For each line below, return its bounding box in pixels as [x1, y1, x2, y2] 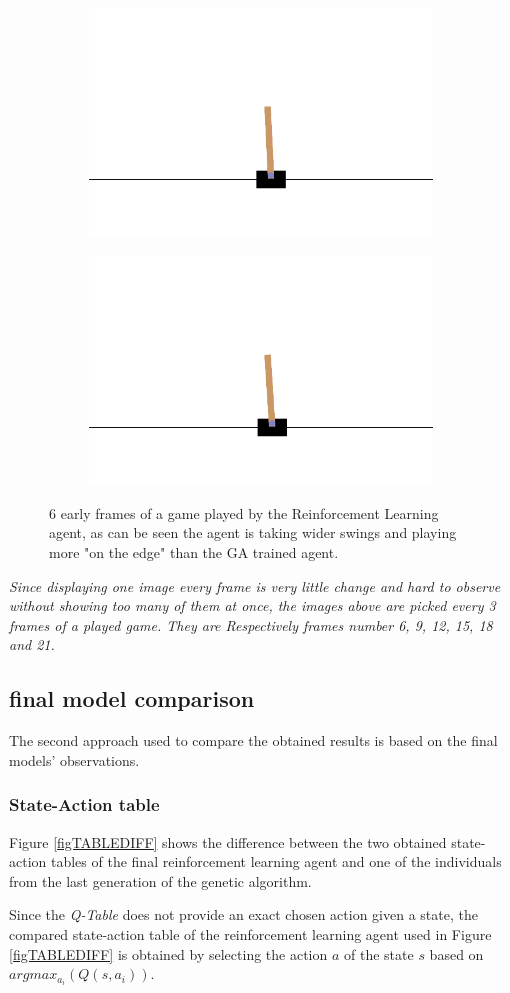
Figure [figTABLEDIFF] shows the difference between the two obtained [9, 831, 447, 852]
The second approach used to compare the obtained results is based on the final [9, 730, 498, 751]
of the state [344, 943, 414, 964]
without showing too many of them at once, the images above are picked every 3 [9, 595, 496, 616]
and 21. [9, 634, 55, 655]
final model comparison [9, 683, 255, 714]
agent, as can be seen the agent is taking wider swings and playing [49, 522, 457, 543]
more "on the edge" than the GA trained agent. [49, 542, 339, 563]
